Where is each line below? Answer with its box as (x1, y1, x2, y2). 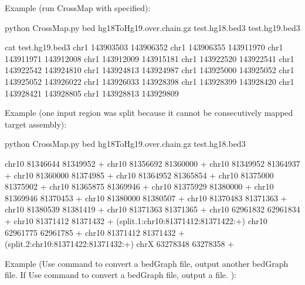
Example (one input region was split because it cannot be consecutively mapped (5, 107, 293, 119)
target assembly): (5, 118, 67, 130)
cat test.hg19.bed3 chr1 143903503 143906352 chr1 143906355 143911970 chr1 (5, 41, 283, 53)
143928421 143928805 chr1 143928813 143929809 (5, 87, 179, 99)
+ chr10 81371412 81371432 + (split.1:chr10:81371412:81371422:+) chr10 (5, 214, 267, 226)
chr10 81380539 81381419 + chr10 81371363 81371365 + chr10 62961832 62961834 (5, 203, 300, 215)
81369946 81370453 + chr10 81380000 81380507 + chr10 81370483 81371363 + (5, 191, 287, 204)
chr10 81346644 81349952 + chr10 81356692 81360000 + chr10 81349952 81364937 (5, 157, 300, 169)
